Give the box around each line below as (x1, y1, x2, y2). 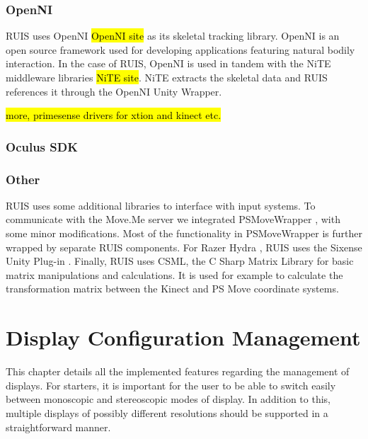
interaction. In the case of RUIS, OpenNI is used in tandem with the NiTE (6, 56, 331, 71)
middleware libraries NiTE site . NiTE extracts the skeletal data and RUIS (6, 70, 328, 84)
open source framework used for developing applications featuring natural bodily (6, 42, 355, 57)
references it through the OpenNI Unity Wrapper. (6, 84, 222, 98)
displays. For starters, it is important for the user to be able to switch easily (6, 377, 336, 392)
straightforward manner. (6, 419, 111, 434)
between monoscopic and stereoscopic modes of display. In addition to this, (6, 392, 330, 406)
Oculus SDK (6, 137, 78, 155)
